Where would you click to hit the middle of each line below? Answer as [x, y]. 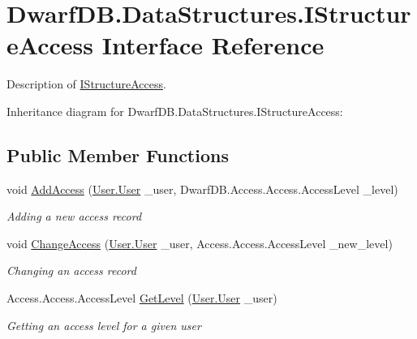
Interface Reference [213, 45]
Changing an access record [71, 270]
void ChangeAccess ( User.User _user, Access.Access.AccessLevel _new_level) [200, 243]
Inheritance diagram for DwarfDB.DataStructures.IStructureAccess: [175, 111]
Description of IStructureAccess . [86, 84]
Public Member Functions [118, 154]
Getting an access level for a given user [104, 325]
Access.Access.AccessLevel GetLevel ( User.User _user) [142, 298]
